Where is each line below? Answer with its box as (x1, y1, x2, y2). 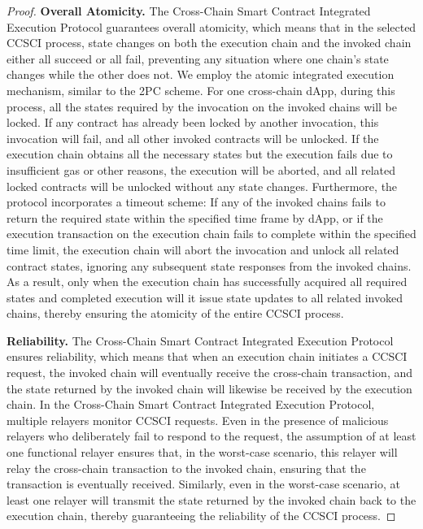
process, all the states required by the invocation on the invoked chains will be (7, 98, 397, 115)
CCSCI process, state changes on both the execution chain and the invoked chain (7, 34, 412, 51)
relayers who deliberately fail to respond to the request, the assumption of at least (7, 427, 416, 444)
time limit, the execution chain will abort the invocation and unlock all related (7, 241, 399, 258)
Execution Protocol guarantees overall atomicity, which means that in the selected (7, 18, 416, 35)
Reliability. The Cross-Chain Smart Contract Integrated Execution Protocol (7, 332, 394, 349)
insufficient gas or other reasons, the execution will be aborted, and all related (7, 161, 396, 178)
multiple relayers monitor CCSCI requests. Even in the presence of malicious (7, 411, 389, 428)
